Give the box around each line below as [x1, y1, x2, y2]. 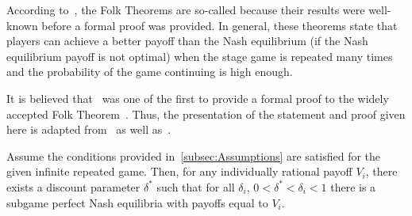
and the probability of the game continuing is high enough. [6, 63, 293, 80]
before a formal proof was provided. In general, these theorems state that [41, 17, 398, 33]
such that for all [156, 178, 235, 195]
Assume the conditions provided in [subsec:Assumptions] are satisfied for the [6, 147, 381, 164]
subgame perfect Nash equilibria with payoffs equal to [6, 194, 268, 210]
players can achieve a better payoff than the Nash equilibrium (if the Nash [6, 32, 368, 49]
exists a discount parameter [6, 178, 141, 195]
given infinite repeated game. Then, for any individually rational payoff [6, 163, 352, 180]
